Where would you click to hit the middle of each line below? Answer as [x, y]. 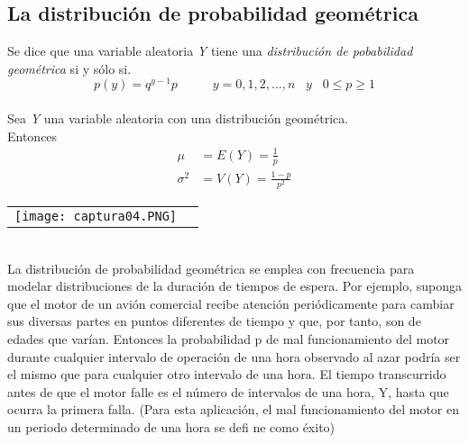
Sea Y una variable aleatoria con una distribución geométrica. [178, 118]
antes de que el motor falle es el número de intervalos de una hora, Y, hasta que [228, 391]
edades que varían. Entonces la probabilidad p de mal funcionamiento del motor [229, 339]
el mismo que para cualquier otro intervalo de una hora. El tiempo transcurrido [227, 374]
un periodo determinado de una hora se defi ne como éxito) [171, 427]
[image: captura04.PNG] [96, 217]
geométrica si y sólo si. [69, 68]
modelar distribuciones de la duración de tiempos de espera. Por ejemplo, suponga [235, 286]
